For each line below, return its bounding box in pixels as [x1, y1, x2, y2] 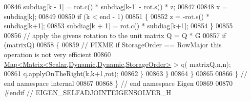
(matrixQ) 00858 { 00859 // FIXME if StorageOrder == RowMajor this [4, 40, 222, 50]
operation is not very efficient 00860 [4, 49, 111, 59]
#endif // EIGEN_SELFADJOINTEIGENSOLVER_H [4, 87, 171, 98]
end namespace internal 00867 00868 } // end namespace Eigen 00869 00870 [4, 78, 233, 88]
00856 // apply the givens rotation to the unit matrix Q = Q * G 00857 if [4, 30, 226, 40]
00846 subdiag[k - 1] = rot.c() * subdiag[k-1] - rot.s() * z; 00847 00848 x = [4, 1, 228, 11]
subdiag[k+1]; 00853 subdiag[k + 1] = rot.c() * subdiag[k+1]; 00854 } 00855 [4, 20, 233, 31]
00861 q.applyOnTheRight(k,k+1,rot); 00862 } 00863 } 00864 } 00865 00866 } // [4, 68, 248, 79]
